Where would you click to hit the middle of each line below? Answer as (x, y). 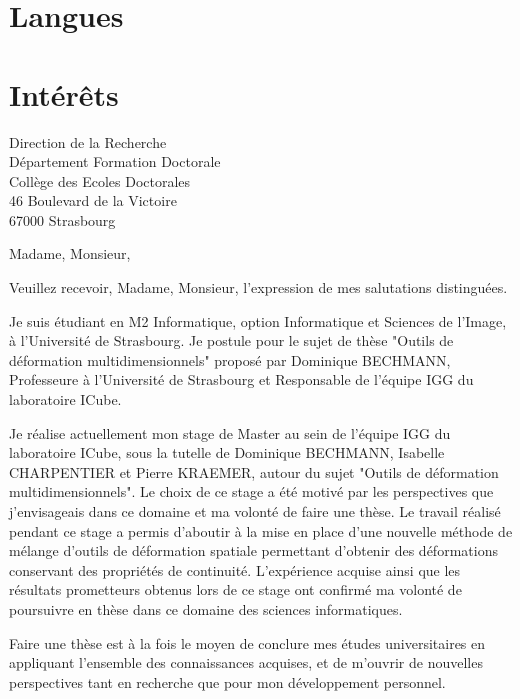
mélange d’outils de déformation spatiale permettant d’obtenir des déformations (253, 550)
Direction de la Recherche (88, 141)
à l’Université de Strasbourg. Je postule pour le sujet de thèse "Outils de (231, 340)
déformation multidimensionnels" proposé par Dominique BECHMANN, (230, 359)
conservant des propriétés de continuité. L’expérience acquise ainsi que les (235, 569)
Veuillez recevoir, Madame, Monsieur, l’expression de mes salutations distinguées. (258, 287)
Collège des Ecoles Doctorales (100, 180)
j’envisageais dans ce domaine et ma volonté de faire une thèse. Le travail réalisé (255, 511)
